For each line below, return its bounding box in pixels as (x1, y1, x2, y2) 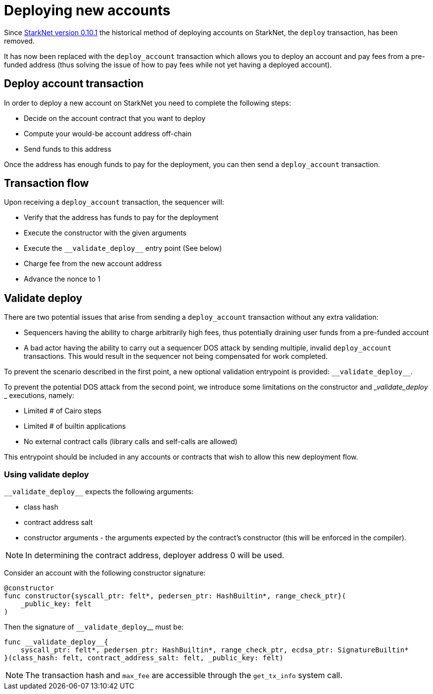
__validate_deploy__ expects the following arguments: (4, 487, 194, 496)
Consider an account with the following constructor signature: (4, 569, 206, 578)
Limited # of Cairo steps (24, 406, 102, 415)
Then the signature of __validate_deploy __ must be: (4, 623, 184, 632)
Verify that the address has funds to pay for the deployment (24, 213, 219, 222)
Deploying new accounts (4, 2, 171, 19)
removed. (4, 36, 35, 45)
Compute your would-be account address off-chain (24, 129, 192, 138)
